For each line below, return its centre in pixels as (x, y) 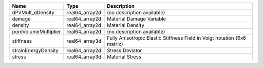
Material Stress (124, 57)
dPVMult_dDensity (33, 12)
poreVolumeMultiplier (36, 32)
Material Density (126, 25)
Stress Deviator (124, 50)
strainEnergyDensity (35, 50)
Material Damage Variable (136, 19)
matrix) (115, 44)
